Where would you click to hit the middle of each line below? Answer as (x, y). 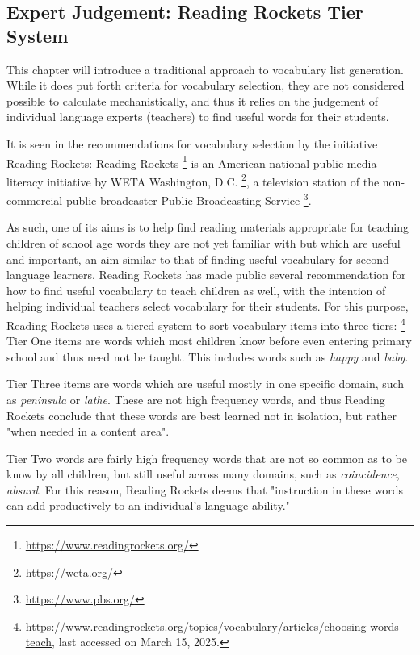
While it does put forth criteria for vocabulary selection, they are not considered (206, 85)
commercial (35, 200)
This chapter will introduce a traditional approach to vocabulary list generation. (205, 69)
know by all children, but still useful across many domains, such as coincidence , (203, 474)
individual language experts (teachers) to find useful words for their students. (198, 117)
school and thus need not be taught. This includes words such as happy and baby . (208, 356)
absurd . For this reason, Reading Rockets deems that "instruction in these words (205, 489)
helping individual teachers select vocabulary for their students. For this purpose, (208, 306)
